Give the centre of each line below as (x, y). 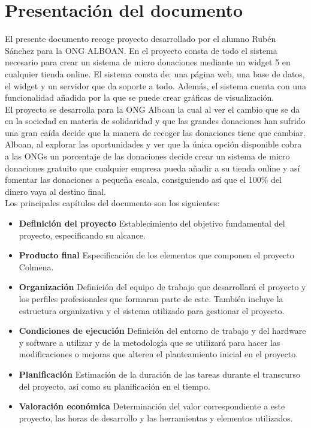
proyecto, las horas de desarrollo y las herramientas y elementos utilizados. (156, 418)
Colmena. (36, 266)
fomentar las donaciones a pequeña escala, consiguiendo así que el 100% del (143, 180)
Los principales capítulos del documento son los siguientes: (112, 203)
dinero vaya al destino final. (55, 191)
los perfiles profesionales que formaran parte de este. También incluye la (151, 299)
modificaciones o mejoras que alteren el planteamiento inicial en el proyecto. (158, 354)
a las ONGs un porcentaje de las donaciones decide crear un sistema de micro (147, 156)
